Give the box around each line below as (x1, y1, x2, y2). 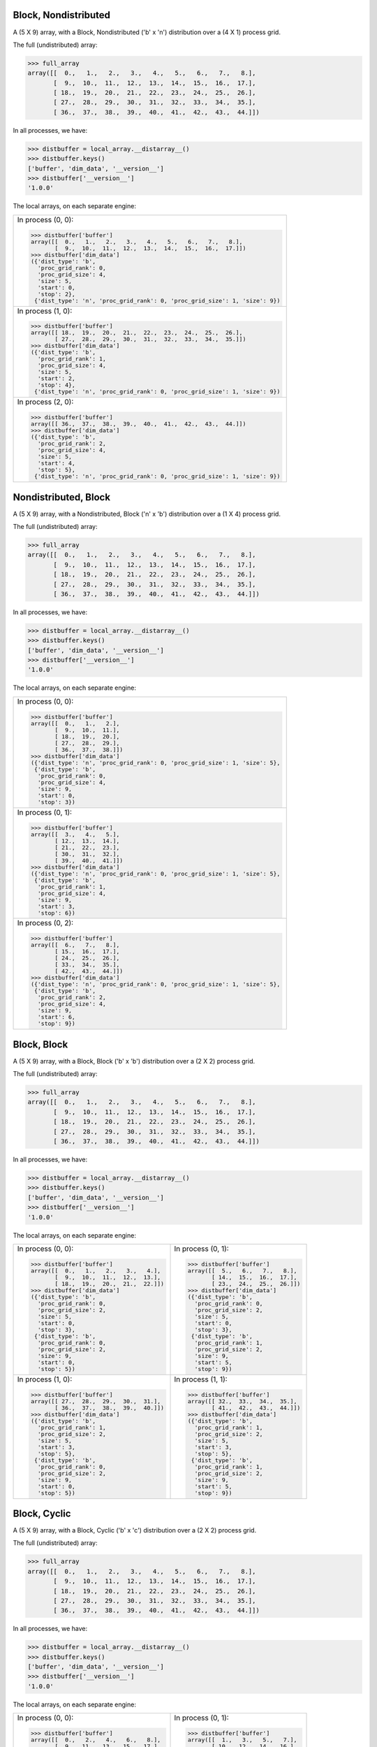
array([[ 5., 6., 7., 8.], (187, 1267, 297, 1275)
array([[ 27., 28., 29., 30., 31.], (30, 1398, 161, 1405)
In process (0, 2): (17, 918, 73, 928)
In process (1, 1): (174, 1374, 228, 1384)
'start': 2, (37, 375, 76, 382)
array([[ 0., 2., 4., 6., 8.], (30, 1737, 161, 1744)
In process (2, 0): (17, 397, 74, 407)
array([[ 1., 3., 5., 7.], (187, 1737, 297, 1744)
